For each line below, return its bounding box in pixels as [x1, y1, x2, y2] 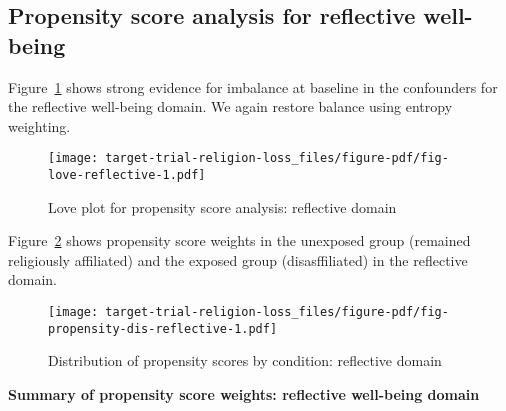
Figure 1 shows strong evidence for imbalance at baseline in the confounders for [8, 76, 498, 97]
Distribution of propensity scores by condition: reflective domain [48, 350, 442, 371]
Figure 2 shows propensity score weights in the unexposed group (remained [8, 230, 471, 251]
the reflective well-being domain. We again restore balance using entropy [8, 96, 453, 117]
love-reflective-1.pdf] [48, 168, 206, 183]
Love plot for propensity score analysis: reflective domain [48, 196, 397, 217]
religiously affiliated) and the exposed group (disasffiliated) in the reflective [8, 249, 468, 270]
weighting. [8, 115, 71, 136]
